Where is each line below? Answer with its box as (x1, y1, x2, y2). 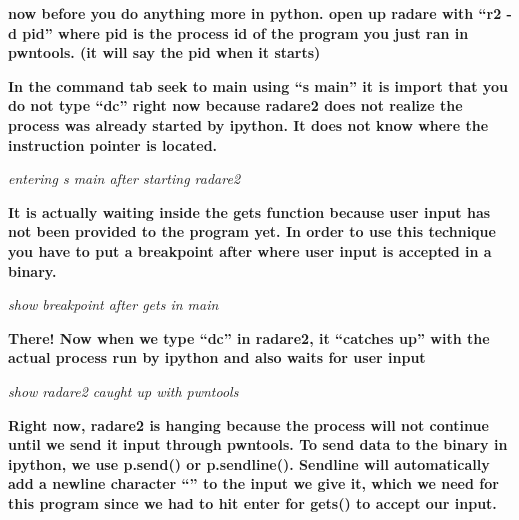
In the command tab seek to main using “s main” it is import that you (8, 75, 508, 96)
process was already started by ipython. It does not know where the (8, 114, 489, 135)
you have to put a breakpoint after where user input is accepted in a (8, 240, 492, 261)
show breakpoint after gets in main (8, 294, 219, 315)
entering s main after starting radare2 (8, 168, 241, 189)
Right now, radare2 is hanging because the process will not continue (8, 414, 489, 435)
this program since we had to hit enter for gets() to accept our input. (8, 492, 497, 513)
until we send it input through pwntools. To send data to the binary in (8, 434, 508, 455)
